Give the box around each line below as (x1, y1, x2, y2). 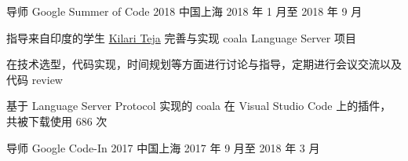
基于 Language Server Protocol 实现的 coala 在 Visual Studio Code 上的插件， (6, 97, 392, 114)
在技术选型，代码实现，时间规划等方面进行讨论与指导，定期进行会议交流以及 (6, 56, 402, 72)
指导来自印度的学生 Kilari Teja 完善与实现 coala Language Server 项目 (6, 29, 356, 46)
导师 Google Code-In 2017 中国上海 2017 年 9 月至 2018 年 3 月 (6, 139, 320, 156)
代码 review (6, 71, 63, 87)
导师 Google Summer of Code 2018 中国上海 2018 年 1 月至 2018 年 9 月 (6, 3, 362, 19)
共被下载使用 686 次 (6, 112, 107, 129)
